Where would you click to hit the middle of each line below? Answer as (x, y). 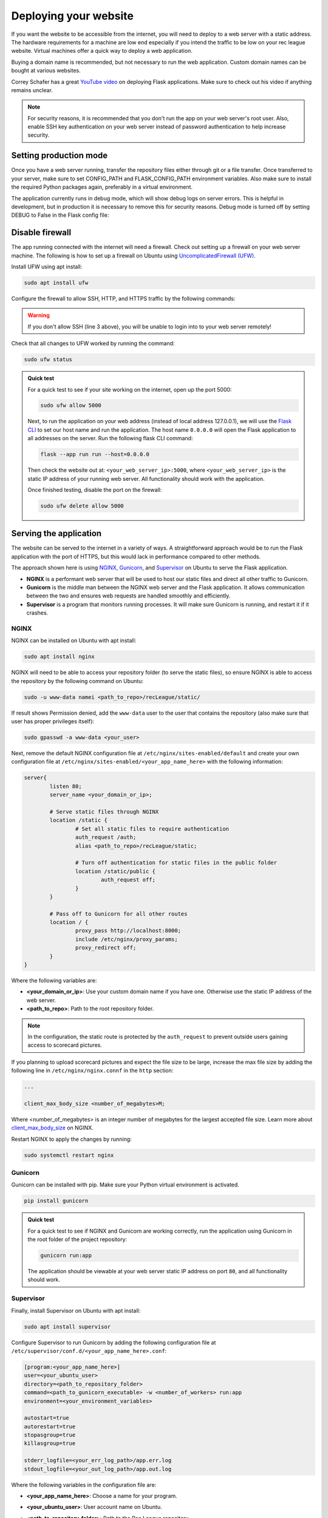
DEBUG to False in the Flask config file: (60, 215)
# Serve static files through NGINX (104, 812)
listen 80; (66, 786)
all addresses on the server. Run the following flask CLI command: (110, 438)
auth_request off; (128, 880)
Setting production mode (60, 156)
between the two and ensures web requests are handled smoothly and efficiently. (128, 596)
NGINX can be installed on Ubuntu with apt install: (74, 641)
